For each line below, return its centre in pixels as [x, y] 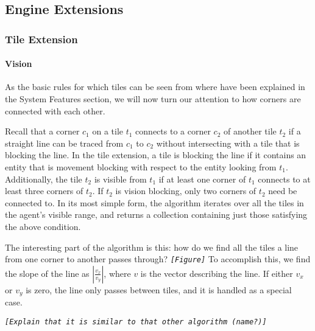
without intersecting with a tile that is [228, 143]
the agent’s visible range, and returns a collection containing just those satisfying [156, 214]
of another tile [250, 131]
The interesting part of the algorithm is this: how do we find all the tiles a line [152, 247]
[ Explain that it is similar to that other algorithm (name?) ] [136, 322]
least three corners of [44, 191]
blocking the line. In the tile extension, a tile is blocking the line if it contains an [156, 155]
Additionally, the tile [44, 179]
